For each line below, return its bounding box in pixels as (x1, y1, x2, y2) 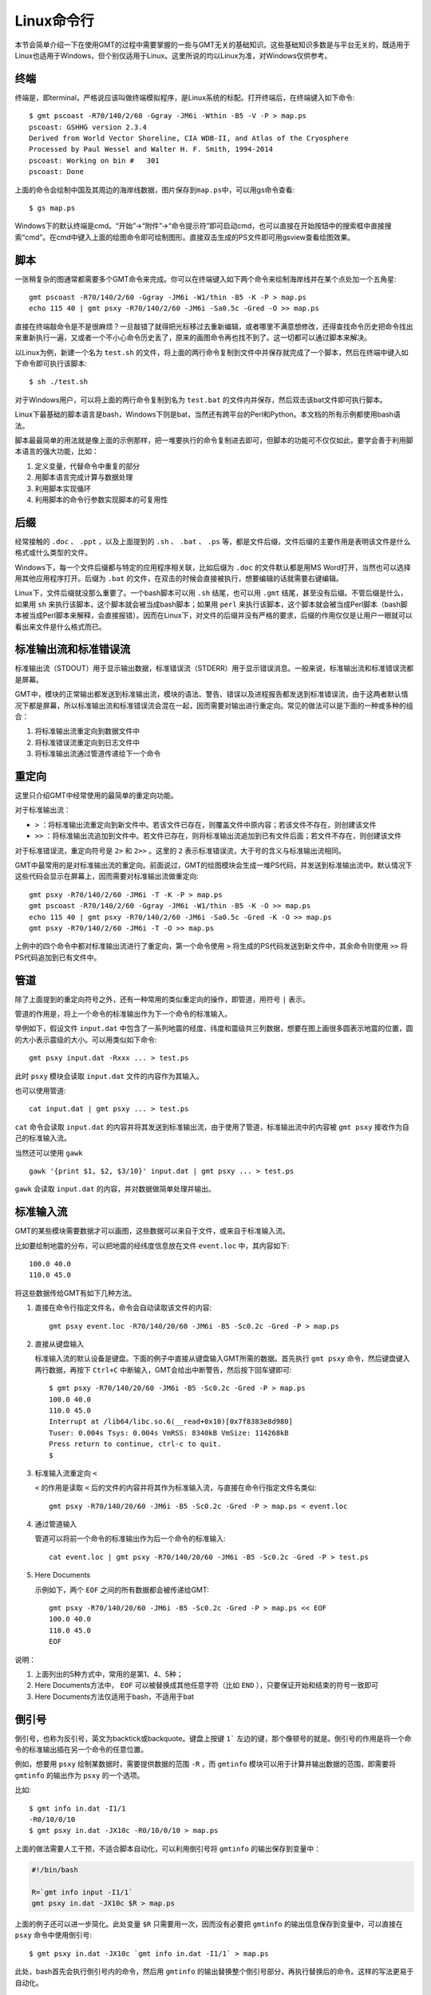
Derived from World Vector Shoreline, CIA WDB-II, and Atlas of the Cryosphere (29, 134, 349, 143)
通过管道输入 (34, 1519, 77, 1529)
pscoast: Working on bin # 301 (29, 156, 160, 165)
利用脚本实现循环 (34, 484, 91, 493)
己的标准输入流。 (14, 1133, 71, 1143)
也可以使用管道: (14, 1086, 67, 1096)
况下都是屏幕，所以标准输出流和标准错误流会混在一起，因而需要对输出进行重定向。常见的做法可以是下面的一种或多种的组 (14, 701, 413, 710)
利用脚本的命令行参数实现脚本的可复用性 (34, 495, 168, 504)
